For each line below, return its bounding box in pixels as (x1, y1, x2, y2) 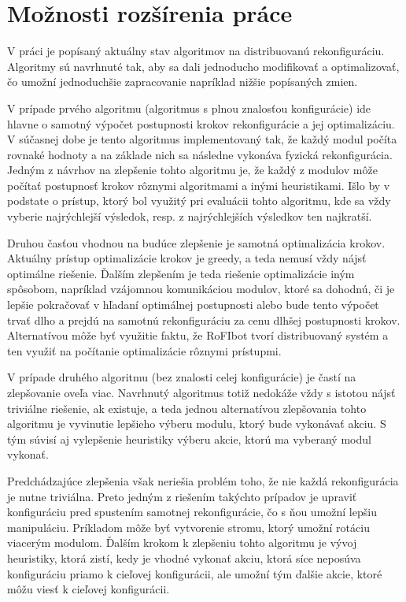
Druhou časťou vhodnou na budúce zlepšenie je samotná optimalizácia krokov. (7, 234, 386, 251)
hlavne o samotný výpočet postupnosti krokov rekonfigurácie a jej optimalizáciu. (7, 115, 395, 132)
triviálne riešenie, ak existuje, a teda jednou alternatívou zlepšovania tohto (7, 399, 367, 416)
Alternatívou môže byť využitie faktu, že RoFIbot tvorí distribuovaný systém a (7, 327, 389, 344)
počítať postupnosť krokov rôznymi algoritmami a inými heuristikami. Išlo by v (7, 177, 390, 193)
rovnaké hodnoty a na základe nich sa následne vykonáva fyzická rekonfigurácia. (7, 146, 393, 162)
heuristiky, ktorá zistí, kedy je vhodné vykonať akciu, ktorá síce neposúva (7, 549, 361, 566)
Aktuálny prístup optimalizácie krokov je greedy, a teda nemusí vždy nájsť (7, 250, 367, 266)
